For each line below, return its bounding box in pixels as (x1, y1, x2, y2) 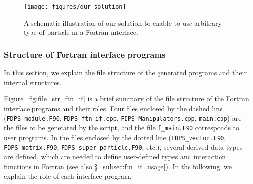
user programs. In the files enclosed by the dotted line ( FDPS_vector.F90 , (4, 132, 226, 142)
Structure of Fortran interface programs (4, 48, 166, 60)
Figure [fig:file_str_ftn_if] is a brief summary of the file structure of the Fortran (4, 93, 249, 104)
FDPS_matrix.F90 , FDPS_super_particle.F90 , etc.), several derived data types (4, 142, 243, 152)
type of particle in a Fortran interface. (24, 27, 138, 37)
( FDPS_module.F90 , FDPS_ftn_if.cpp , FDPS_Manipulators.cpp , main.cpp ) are (4, 113, 242, 123)
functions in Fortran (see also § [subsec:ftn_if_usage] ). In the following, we (4, 161, 232, 171)
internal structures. (4, 77, 62, 87)
